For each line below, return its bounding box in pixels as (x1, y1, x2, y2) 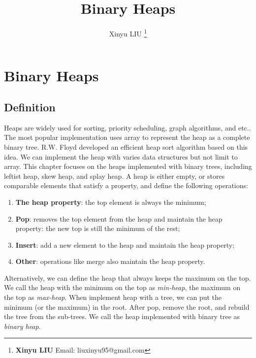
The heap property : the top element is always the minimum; (15, 196, 206, 207)
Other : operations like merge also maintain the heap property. (15, 256, 205, 266)
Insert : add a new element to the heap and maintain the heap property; (15, 239, 235, 250)
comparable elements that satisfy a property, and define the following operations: (4, 180, 248, 191)
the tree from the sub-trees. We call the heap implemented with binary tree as (4, 311, 240, 322)
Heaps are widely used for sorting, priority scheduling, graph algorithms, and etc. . (4, 122, 251, 132)
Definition (4, 99, 56, 114)
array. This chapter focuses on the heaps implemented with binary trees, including (4, 161, 252, 171)
